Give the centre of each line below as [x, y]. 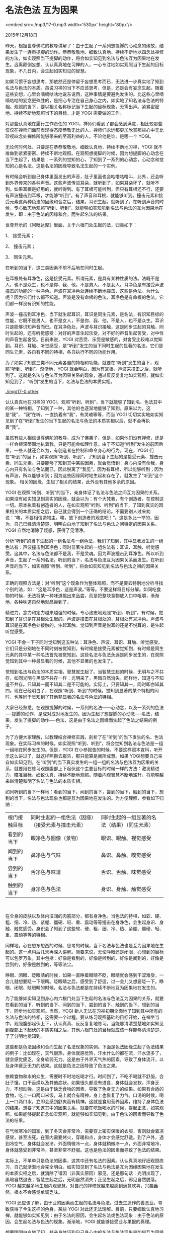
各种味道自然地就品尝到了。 [43, 602]
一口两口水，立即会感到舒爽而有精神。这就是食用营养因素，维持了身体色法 [87, 1101]
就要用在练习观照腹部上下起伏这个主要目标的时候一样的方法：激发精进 [87, 768]
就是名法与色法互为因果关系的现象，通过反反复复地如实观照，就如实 [93, 375]
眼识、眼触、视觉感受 [126, 838]
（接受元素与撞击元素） [58, 825]
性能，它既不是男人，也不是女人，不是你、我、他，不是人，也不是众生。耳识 [84, 320]
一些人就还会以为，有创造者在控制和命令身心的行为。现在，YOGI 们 [84, 450]
